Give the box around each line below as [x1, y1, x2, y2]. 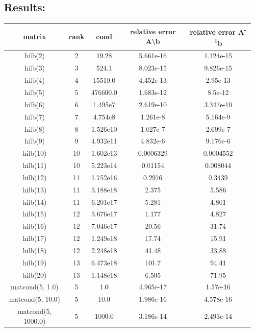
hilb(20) [23, 269, 47, 280]
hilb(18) [23, 245, 47, 255]
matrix [23, 31, 47, 42]
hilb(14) [23, 196, 47, 207]
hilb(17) [23, 233, 47, 243]
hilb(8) [24, 123, 45, 134]
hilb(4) [24, 75, 45, 85]
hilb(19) [23, 257, 47, 267]
